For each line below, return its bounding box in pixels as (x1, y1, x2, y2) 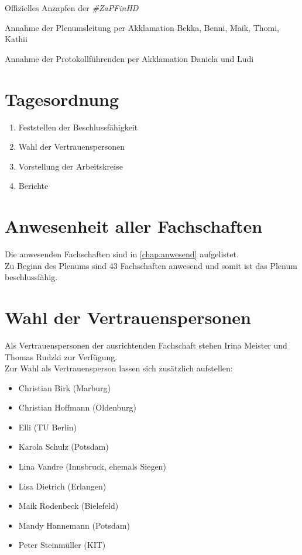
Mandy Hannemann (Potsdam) (18, 519, 130, 531)
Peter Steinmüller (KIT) (18, 539, 106, 551)
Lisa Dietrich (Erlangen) (18, 480, 107, 492)
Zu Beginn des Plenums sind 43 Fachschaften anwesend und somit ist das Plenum (5, 259, 297, 271)
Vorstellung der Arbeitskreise (18, 160, 123, 172)
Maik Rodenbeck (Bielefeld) (18, 499, 119, 512)
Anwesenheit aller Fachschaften (5, 214, 263, 238)
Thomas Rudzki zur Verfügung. (5, 350, 118, 363)
